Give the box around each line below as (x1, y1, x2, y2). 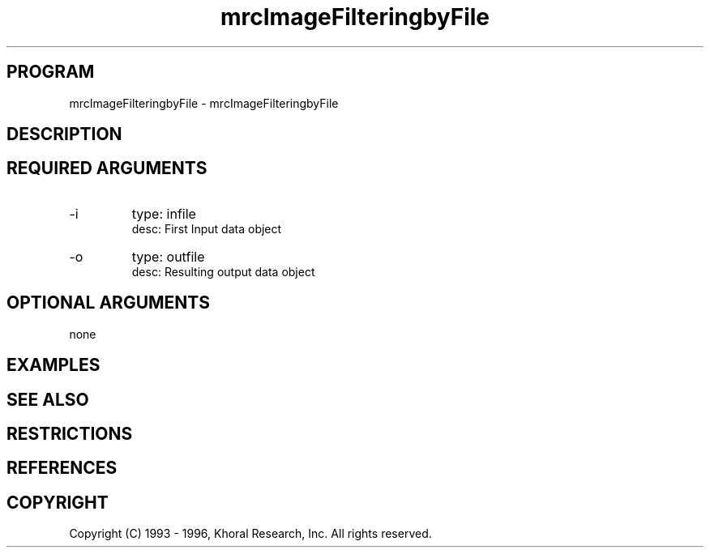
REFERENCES (6, 458, 118, 479)
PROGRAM (6, 62, 95, 83)
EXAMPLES (6, 355, 101, 376)
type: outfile (131, 248, 205, 265)
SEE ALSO (6, 389, 89, 410)
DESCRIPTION (6, 124, 122, 145)
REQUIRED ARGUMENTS (6, 158, 207, 179)
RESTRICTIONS (6, 423, 133, 444)
